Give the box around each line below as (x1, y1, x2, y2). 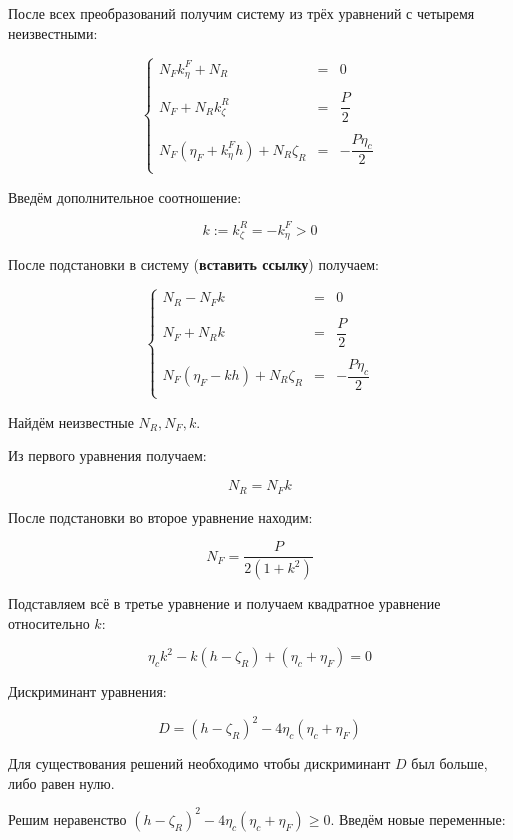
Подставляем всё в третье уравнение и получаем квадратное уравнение (8, 593, 441, 614)
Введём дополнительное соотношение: (8, 186, 242, 207)
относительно (8, 612, 90, 633)
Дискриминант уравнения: (8, 681, 167, 702)
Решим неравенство (8, 808, 127, 829)
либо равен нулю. (8, 772, 115, 793)
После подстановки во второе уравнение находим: (8, 506, 313, 527)
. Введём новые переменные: (330, 808, 506, 829)
